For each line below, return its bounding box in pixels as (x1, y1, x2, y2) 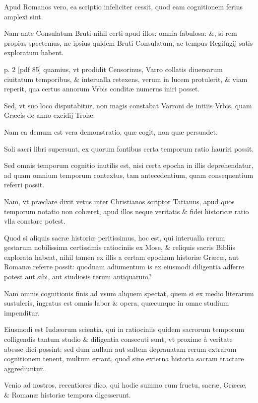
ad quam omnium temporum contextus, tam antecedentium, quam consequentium (4, 169, 254, 180)
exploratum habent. (4, 47, 64, 58)
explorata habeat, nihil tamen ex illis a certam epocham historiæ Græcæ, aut (4, 251, 239, 262)
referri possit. (4, 179, 45, 190)
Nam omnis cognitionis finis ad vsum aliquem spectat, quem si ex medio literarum (4, 288, 254, 298)
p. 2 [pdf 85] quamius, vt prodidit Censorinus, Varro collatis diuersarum (4, 64, 223, 74)
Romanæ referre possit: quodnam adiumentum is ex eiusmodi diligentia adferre (4, 261, 245, 272)
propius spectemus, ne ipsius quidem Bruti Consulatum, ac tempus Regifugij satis (4, 37, 253, 48)
